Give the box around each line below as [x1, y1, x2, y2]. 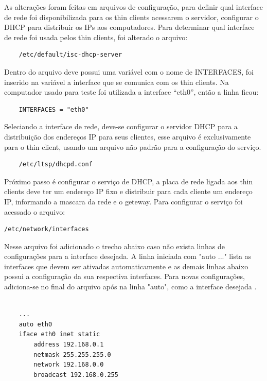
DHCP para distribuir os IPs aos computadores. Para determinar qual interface [4, 22, 255, 32]
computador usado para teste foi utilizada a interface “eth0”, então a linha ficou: [4, 86, 259, 97]
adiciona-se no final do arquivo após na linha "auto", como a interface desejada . [4, 281, 257, 292]
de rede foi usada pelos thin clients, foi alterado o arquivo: [4, 31, 188, 42]
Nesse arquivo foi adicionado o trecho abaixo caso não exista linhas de [4, 240, 225, 251]
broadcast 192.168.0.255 [33, 371, 118, 378]
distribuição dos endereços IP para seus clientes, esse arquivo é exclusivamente [4, 131, 251, 142]
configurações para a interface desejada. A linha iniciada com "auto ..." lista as [4, 251, 252, 262]
